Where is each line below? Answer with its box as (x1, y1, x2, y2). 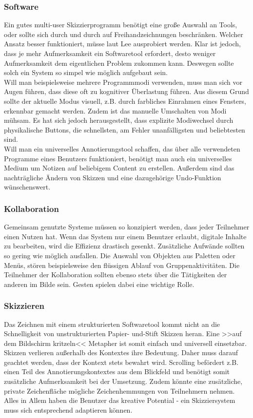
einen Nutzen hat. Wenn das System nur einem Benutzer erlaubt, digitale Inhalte (4, 231, 247, 241)
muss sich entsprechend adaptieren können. (4, 404, 133, 415)
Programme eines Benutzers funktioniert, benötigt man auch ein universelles (4, 153, 232, 163)
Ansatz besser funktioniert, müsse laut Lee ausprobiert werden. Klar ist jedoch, (4, 38, 241, 49)
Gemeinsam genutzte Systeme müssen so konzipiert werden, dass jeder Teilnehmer (4, 222, 250, 232)
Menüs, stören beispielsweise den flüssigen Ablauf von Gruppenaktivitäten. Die (4, 260, 240, 270)
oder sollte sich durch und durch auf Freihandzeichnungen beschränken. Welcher (4, 29, 243, 39)
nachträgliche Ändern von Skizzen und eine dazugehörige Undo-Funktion (4, 172, 221, 182)
